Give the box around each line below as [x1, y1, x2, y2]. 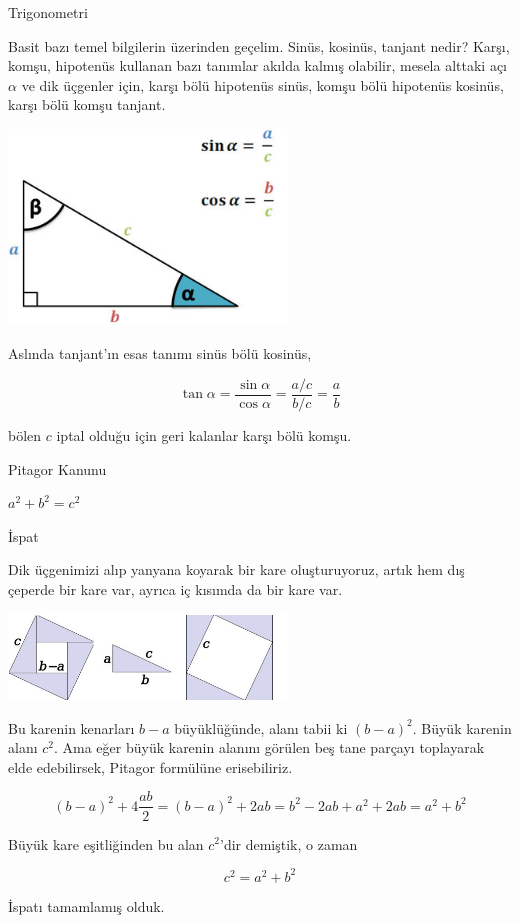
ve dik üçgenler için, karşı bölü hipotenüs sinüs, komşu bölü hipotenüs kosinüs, [21, 74, 504, 95]
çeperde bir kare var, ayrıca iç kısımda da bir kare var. [8, 578, 343, 599]
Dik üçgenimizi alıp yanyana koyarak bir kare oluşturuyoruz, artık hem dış [8, 559, 465, 580]
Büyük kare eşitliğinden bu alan [8, 833, 204, 854]
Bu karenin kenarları [8, 717, 135, 738]
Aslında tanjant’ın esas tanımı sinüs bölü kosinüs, [8, 343, 312, 364]
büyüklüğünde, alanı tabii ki [174, 717, 348, 738]
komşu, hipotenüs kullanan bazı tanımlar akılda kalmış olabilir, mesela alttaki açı [8, 55, 507, 76]
